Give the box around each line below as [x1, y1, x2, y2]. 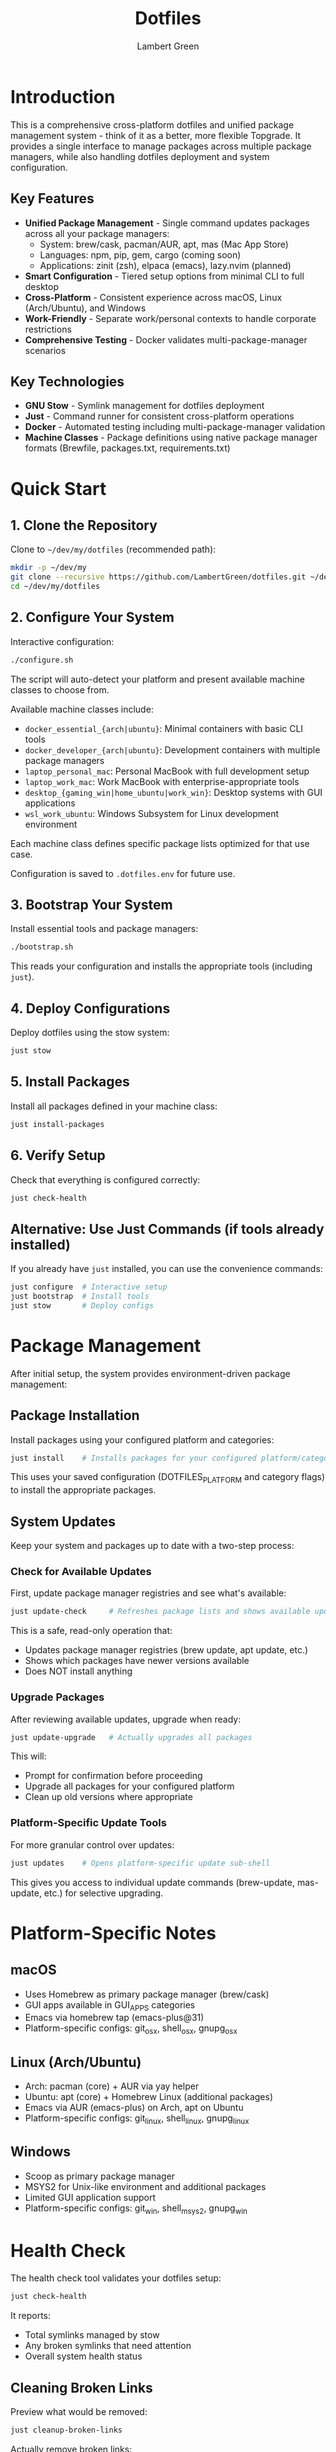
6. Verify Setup [10, 1147, 106, 1164]
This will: [10, 1750, 47, 1762]
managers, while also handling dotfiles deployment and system [10, 150, 270, 162]
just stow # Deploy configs [10, 1300, 155, 1311]
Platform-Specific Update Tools [10, 1816, 167, 1830]
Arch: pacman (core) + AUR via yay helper [24, 2080, 200, 2092]
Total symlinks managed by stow [24, 2329, 160, 2341]
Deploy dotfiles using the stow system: [10, 1027, 170, 1039]
